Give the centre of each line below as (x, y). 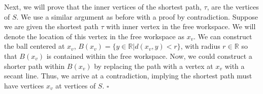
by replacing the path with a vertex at (154, 66)
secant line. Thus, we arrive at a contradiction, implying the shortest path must (128, 76)
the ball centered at (35, 46)
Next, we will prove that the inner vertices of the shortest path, (103, 7)
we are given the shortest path (51, 26)
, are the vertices (233, 7)
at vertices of (76, 85)
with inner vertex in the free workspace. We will (181, 26)
